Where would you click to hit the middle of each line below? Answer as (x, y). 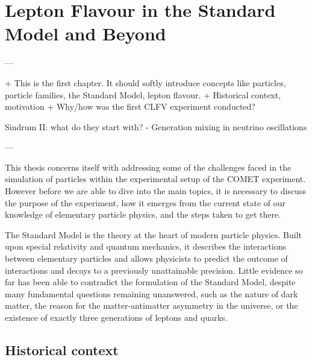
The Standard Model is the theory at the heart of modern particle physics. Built (153, 234)
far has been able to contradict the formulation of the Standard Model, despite (150, 282)
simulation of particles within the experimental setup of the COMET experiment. (155, 179)
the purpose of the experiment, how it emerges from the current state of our (145, 202)
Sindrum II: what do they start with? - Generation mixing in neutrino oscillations (156, 126)
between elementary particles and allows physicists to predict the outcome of (146, 258)
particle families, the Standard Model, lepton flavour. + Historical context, (143, 94)
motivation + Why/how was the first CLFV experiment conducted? (130, 106)
